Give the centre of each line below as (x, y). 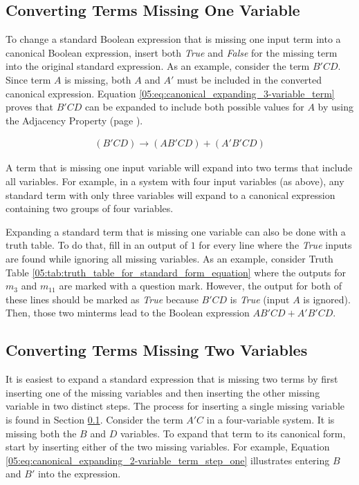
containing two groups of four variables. (90, 208)
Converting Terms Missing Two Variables (157, 350)
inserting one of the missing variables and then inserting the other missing (163, 392)
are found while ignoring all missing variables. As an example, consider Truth (169, 258)
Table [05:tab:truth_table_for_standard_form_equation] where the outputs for (176, 272)
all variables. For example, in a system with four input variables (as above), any (175, 181)
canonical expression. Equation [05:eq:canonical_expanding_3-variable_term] (170, 93)
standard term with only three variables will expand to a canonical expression (171, 194)
